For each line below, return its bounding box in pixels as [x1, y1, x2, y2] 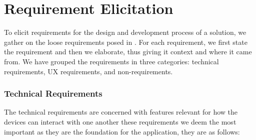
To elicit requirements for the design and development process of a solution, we [4, 27, 246, 37]
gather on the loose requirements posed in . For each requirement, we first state [4, 36, 247, 47]
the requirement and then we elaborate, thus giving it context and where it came [4, 46, 252, 57]
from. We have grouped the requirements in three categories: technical [4, 56, 219, 66]
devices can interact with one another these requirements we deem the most [4, 116, 236, 127]
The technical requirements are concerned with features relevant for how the [4, 107, 238, 117]
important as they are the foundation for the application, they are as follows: [4, 126, 240, 137]
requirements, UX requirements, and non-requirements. [4, 66, 173, 76]
